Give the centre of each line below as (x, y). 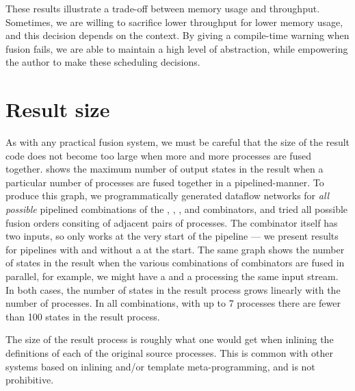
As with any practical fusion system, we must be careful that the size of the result (178, 142)
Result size (58, 109)
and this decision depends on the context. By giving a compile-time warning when (177, 35)
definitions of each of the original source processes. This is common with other (169, 353)
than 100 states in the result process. (83, 316)
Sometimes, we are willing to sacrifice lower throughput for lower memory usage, (174, 22)
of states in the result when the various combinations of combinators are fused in (175, 263)
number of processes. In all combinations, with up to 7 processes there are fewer (173, 303)
